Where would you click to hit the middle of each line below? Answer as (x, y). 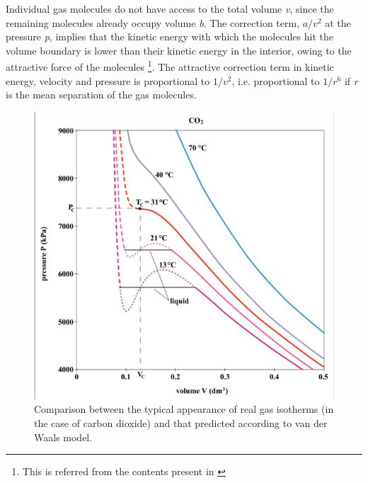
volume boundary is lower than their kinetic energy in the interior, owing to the (179, 50)
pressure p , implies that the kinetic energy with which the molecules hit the (169, 36)
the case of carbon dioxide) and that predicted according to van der (181, 423)
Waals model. (63, 437)
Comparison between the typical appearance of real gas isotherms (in (184, 409)
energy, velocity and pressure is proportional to (108, 80)
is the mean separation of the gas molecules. (101, 95)
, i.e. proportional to (276, 80)
